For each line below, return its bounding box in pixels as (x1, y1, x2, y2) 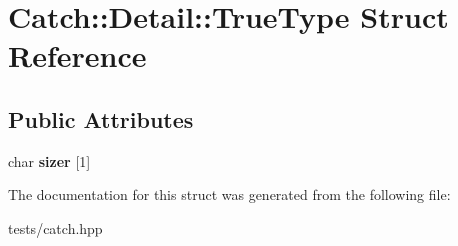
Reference (8, 35, 147, 76)
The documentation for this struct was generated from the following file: (8, 184, 451, 205)
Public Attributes (8, 103, 194, 134)
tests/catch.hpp (8, 217, 103, 238)
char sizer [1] (8, 150, 91, 171)
